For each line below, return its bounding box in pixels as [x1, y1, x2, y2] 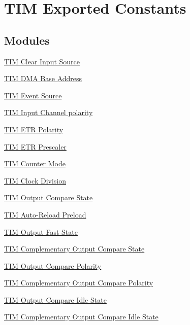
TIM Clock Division [4, 175, 66, 186]
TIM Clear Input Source [4, 56, 80, 66]
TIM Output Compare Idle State [4, 294, 107, 305]
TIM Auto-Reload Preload [4, 209, 86, 220]
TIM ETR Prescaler [4, 141, 67, 152]
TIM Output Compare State [4, 192, 93, 203]
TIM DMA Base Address [4, 73, 82, 84]
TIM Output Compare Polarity [4, 260, 102, 271]
